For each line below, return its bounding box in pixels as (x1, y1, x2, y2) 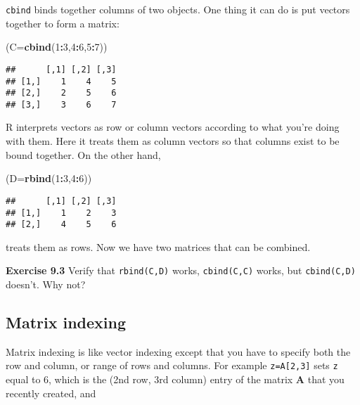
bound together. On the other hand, (6, 147, 161, 162)
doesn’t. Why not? (6, 277, 86, 292)
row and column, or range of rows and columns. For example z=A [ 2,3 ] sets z (6, 358, 338, 373)
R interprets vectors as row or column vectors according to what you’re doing (6, 120, 340, 134)
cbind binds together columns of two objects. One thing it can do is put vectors (6, 2, 350, 16)
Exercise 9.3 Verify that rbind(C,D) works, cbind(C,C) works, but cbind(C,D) (6, 263, 356, 278)
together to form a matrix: (6, 15, 120, 30)
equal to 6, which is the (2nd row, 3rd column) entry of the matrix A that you (6, 372, 345, 387)
